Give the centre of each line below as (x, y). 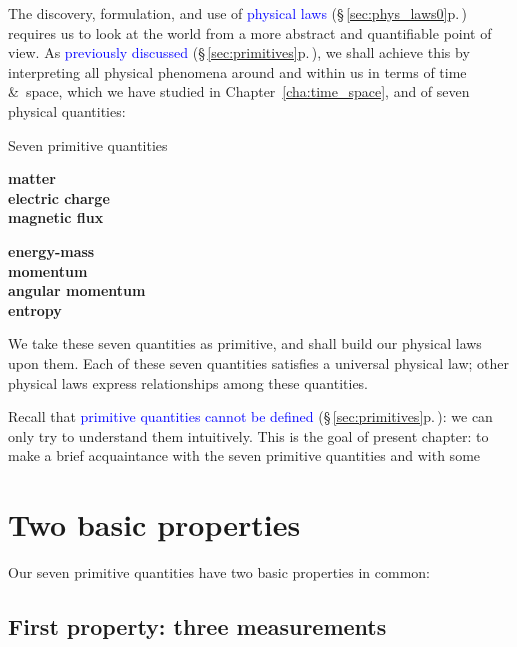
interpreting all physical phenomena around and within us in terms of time (237, 71)
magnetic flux (56, 217)
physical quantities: (67, 110)
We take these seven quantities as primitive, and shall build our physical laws (245, 343)
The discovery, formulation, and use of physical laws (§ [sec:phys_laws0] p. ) (237, 13)
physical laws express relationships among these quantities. (188, 382)
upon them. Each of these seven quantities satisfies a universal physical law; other (258, 362)
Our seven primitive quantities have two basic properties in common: (219, 572)
